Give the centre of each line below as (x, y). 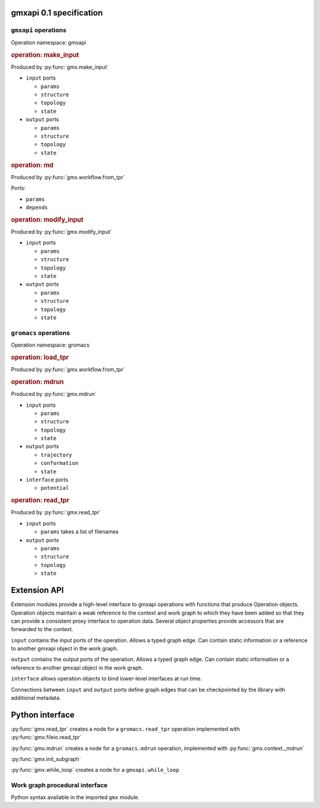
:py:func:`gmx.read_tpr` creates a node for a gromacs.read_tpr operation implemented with (125, 729)
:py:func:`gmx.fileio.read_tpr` (47, 737)
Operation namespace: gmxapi (49, 42)
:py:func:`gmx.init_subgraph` (46, 759)
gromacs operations (41, 332)
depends (37, 207)
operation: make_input (45, 55)
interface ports (47, 480)
